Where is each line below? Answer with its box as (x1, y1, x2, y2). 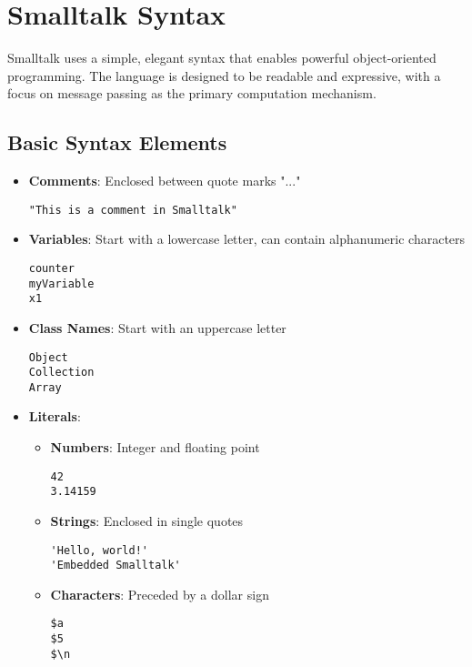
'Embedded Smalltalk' (50, 559, 181, 572)
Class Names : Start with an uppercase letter (28, 318, 286, 337)
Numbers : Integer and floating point (50, 438, 260, 457)
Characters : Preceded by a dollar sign (50, 584, 269, 603)
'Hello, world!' (50, 543, 148, 557)
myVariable (28, 277, 95, 290)
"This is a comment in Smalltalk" (28, 203, 237, 217)
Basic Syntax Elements (7, 128, 227, 157)
